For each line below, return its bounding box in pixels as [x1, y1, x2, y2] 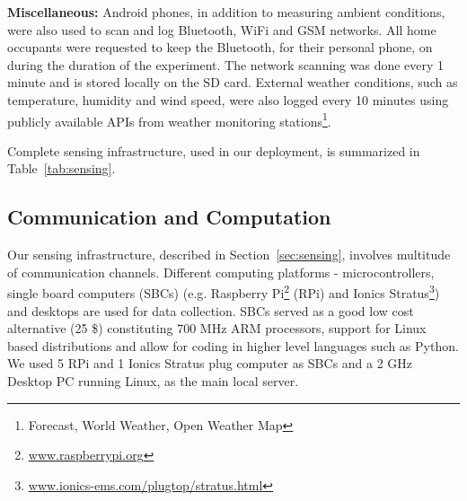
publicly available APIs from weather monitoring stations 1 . [7, 109, 331, 130]
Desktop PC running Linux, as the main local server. [7, 372, 299, 391]
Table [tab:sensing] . [7, 159, 116, 178]
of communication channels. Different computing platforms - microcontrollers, [7, 262, 435, 281]
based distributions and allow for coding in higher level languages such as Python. [7, 336, 459, 355]
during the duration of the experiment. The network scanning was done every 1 [7, 55, 445, 74]
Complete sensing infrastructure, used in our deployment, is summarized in [7, 141, 420, 160]
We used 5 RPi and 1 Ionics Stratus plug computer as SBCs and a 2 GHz [7, 354, 413, 373]
